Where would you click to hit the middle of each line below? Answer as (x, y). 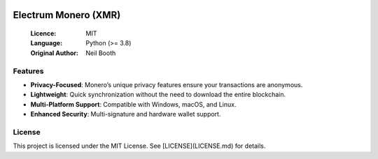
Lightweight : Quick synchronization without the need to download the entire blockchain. (158, 95)
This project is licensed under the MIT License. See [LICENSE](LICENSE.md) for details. (139, 146)
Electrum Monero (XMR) (67, 15)
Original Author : (54, 53)
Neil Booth (101, 53)
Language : (47, 43)
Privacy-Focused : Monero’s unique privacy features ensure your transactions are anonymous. (167, 84)
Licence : (43, 33)
